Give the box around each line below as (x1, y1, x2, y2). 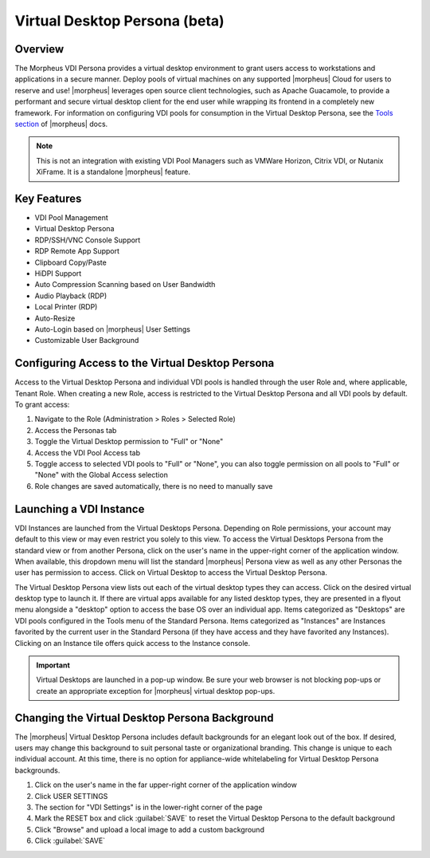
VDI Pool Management (34, 213, 109, 222)
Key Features (14, 192, 82, 205)
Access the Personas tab (34, 425, 117, 435)
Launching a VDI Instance (14, 502, 145, 516)
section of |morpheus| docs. (14, 120, 108, 129)
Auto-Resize (34, 313, 76, 323)
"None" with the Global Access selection (34, 470, 169, 480)
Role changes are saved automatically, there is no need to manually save (34, 481, 273, 490)
